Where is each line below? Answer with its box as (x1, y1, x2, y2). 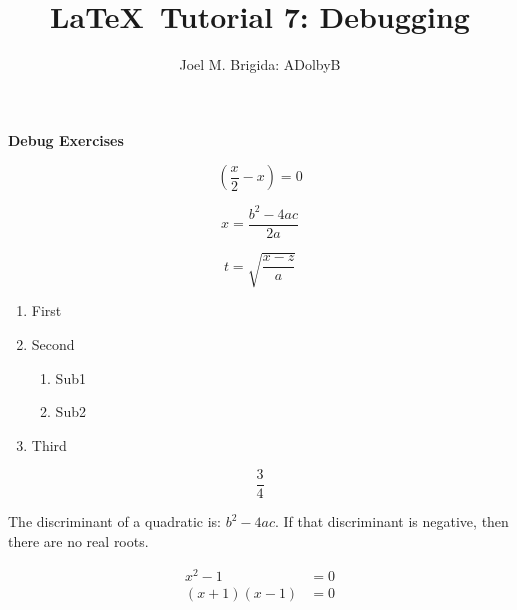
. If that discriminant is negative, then (274, 511, 509, 532)
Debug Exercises (8, 129, 124, 150)
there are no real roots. (8, 531, 149, 552)
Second (31, 334, 75, 355)
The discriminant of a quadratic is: (8, 511, 221, 532)
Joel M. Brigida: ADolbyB (179, 54, 341, 75)
